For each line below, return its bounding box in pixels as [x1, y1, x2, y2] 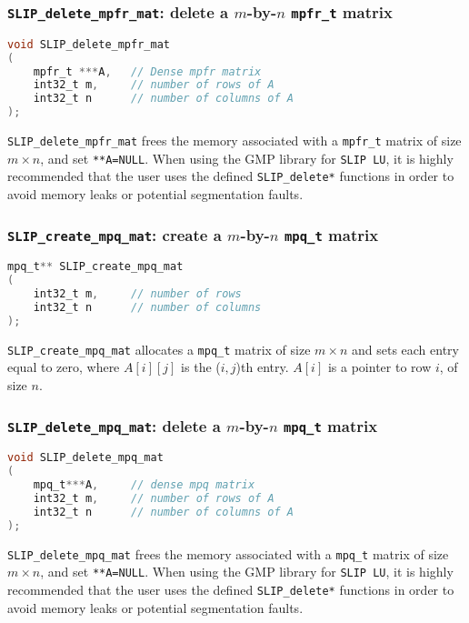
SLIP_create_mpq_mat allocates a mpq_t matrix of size [7, 339, 311, 358]
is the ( [181, 357, 221, 377]
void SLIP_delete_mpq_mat [7, 451, 164, 465]
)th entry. [235, 357, 289, 377]
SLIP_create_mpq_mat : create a [7, 223, 222, 246]
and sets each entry [351, 339, 459, 358]
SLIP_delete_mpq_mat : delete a [7, 414, 221, 437]
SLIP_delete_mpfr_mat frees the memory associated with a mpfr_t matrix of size [7, 131, 462, 150]
